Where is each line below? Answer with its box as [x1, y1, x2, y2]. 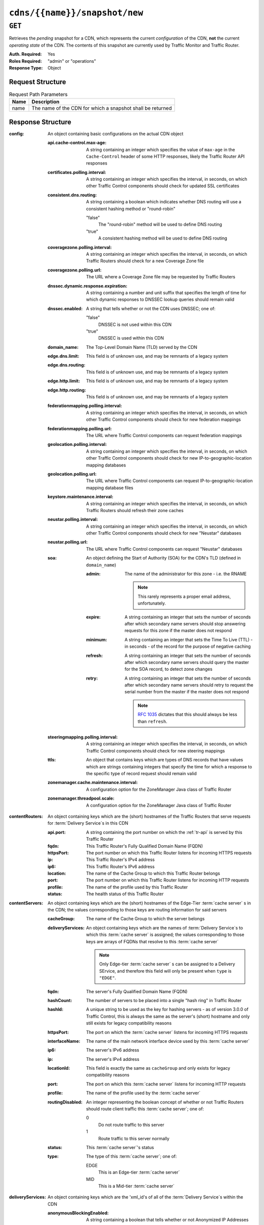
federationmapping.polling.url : [47, 425, 112, 431]
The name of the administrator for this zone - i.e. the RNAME [125, 571, 247, 577]
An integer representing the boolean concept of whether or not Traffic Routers [86, 1099, 244, 1105]
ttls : [47, 757, 56, 763]
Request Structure [9, 77, 66, 86]
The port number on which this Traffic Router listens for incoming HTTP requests [86, 877, 249, 883]
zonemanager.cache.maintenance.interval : [47, 780, 138, 785]
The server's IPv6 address [86, 1047, 139, 1053]
